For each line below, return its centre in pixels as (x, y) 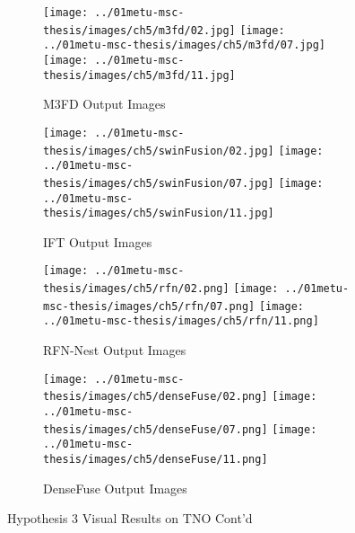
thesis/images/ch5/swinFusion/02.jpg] (159, 151)
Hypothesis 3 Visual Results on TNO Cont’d (130, 518)
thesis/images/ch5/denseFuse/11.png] (156, 459)
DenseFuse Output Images (115, 488)
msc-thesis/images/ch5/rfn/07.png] (149, 306)
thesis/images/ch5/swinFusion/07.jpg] (159, 183)
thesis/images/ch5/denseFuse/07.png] (156, 429)
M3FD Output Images (104, 104)
